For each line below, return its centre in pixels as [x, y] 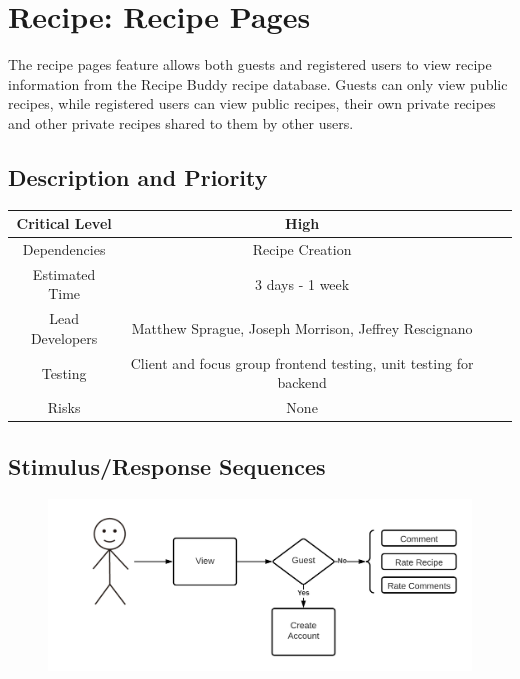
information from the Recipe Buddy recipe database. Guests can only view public [258, 83]
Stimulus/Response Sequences [167, 465]
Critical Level [64, 223]
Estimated [64, 273]
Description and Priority [138, 176]
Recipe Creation [302, 249]
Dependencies [64, 249]
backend [302, 382]
